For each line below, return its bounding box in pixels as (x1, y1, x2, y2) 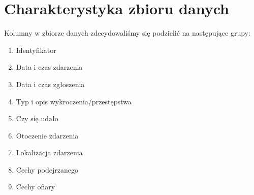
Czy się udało (16, 113, 58, 124)
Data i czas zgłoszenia (16, 78, 85, 89)
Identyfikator (16, 44, 56, 55)
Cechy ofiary (16, 181, 55, 192)
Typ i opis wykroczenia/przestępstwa (16, 96, 132, 106)
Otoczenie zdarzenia (16, 130, 79, 141)
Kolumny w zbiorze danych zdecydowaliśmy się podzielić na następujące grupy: (4, 27, 250, 38)
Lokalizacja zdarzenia (16, 147, 83, 158)
